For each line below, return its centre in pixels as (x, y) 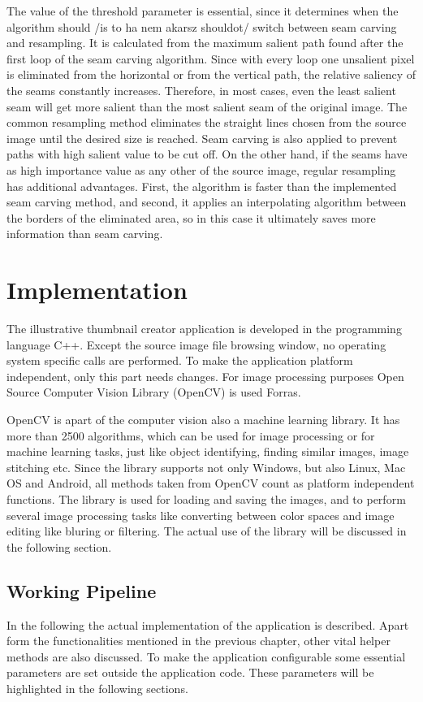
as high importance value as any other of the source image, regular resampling (201, 169)
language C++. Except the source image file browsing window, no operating (196, 344)
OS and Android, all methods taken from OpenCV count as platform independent (211, 483)
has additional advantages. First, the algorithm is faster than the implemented (202, 186)
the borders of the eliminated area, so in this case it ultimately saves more (191, 217)
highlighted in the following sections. (97, 688)
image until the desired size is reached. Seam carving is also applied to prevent (202, 138)
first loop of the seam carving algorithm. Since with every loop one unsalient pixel (211, 58)
